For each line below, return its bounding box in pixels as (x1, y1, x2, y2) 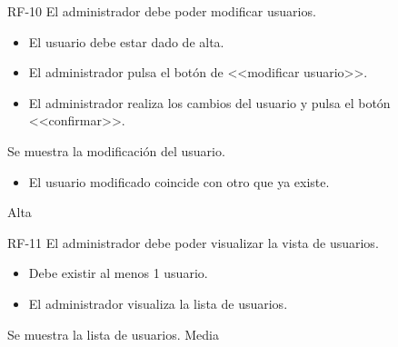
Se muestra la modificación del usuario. (7, 141, 225, 160)
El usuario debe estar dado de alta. (28, 32, 224, 51)
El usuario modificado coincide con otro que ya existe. (28, 172, 330, 191)
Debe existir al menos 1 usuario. (28, 263, 208, 283)
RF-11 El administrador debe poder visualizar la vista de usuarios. (7, 233, 379, 252)
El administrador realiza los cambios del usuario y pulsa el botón (28, 93, 391, 112)
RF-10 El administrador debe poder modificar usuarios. (7, 2, 316, 20)
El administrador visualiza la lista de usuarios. (28, 293, 288, 312)
